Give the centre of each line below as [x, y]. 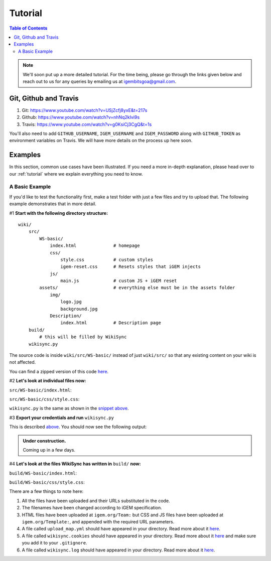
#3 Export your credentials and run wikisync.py [61, 417]
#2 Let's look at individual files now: [48, 381]
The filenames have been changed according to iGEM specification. [92, 508]
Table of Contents [28, 28]
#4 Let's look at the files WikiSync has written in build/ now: [75, 464]
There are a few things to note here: [46, 491]
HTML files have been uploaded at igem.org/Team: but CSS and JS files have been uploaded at [122, 515]
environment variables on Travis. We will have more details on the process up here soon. [101, 141]
